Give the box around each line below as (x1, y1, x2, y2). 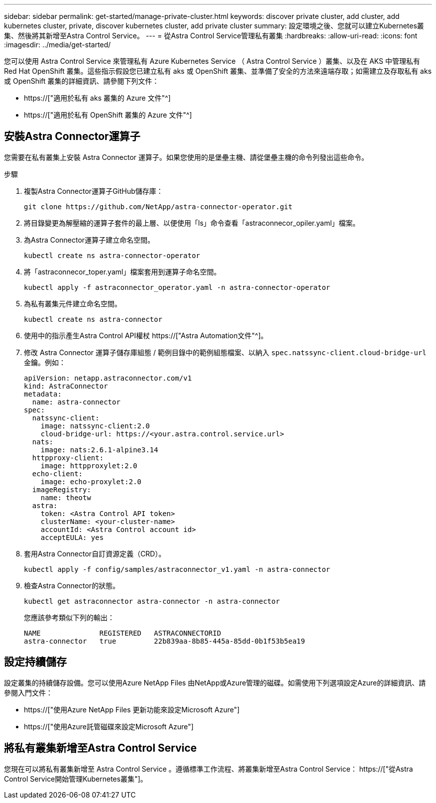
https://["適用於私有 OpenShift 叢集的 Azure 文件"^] (24, 111, 192, 119)
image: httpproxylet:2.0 (40, 461, 137, 470)
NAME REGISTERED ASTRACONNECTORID (24, 629, 221, 637)
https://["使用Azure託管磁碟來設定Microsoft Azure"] (24, 722, 194, 731)
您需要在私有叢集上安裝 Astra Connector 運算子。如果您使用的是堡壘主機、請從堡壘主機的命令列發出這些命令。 (4, 152, 369, 161)
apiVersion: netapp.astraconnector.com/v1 (24, 374, 192, 382)
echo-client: (32, 469, 83, 478)
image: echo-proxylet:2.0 (40, 477, 142, 486)
